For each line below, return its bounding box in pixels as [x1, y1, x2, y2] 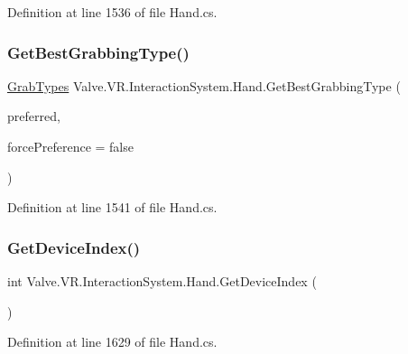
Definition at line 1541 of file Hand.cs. [7, 198, 218, 217]
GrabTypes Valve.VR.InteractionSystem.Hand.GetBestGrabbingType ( [7, 76, 401, 95]
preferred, [7, 107, 60, 126]
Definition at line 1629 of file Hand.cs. [7, 332, 218, 351]
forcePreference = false [7, 137, 134, 155]
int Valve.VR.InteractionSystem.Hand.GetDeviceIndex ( [7, 272, 317, 290]
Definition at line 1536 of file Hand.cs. [7, 3, 218, 21]
